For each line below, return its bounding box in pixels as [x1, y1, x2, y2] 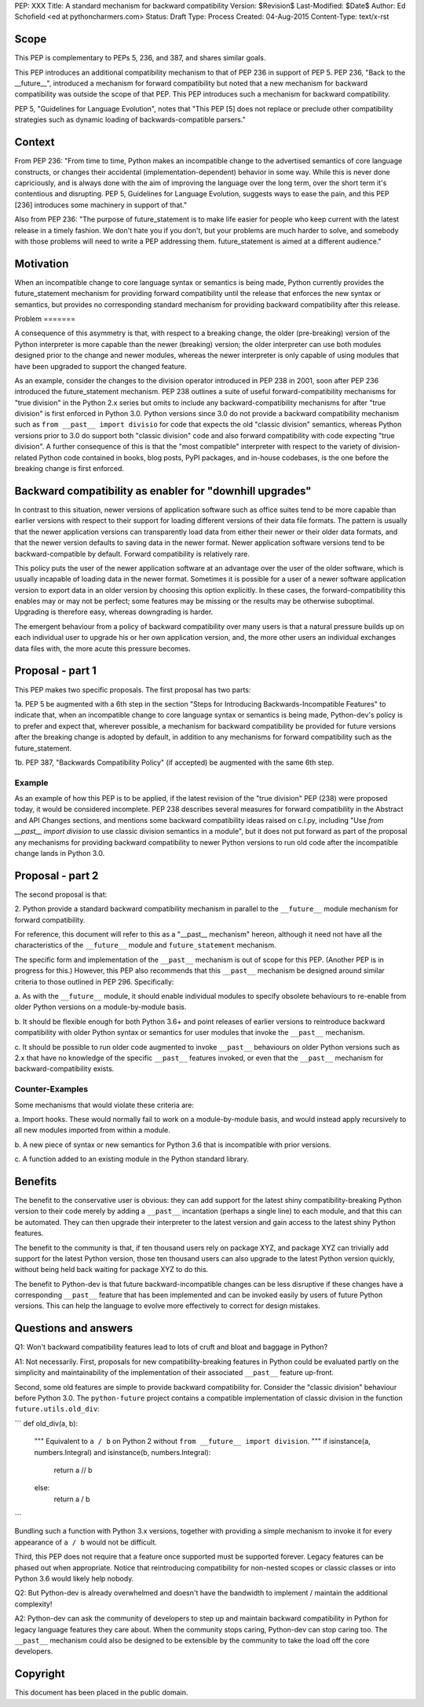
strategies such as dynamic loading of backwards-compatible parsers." [14, 115, 247, 125]
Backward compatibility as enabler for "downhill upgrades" [14, 484, 312, 498]
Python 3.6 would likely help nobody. [14, 1574, 134, 1584]
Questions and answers [14, 1321, 133, 1335]
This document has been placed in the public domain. [14, 1688, 188, 1698]
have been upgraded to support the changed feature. [14, 361, 188, 371]
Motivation [14, 257, 69, 270]
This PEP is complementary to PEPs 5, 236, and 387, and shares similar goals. [14, 53, 266, 63]
